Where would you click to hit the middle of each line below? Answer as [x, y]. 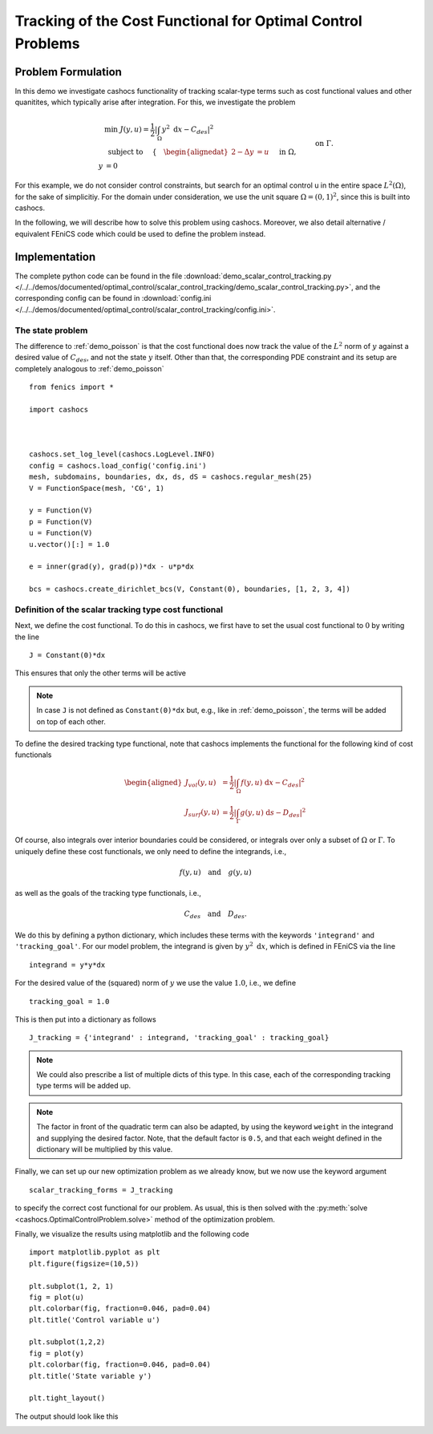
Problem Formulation [68, 72]
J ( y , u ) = [135, 130]
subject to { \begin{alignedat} [168, 152]
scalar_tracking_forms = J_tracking [101, 1190]
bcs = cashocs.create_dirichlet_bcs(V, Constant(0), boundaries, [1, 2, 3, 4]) [190, 589]
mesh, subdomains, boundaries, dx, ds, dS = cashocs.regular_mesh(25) [171, 477]
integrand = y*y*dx [67, 965]
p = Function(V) [61, 522]
